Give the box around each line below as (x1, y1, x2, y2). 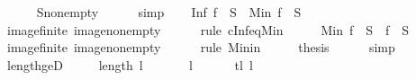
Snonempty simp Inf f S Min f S (36, 3, 302, 21)
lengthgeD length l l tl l (6, 55, 253, 74)
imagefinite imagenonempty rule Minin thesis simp (6, 38, 395, 57)
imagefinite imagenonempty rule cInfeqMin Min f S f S (6, 20, 410, 39)
